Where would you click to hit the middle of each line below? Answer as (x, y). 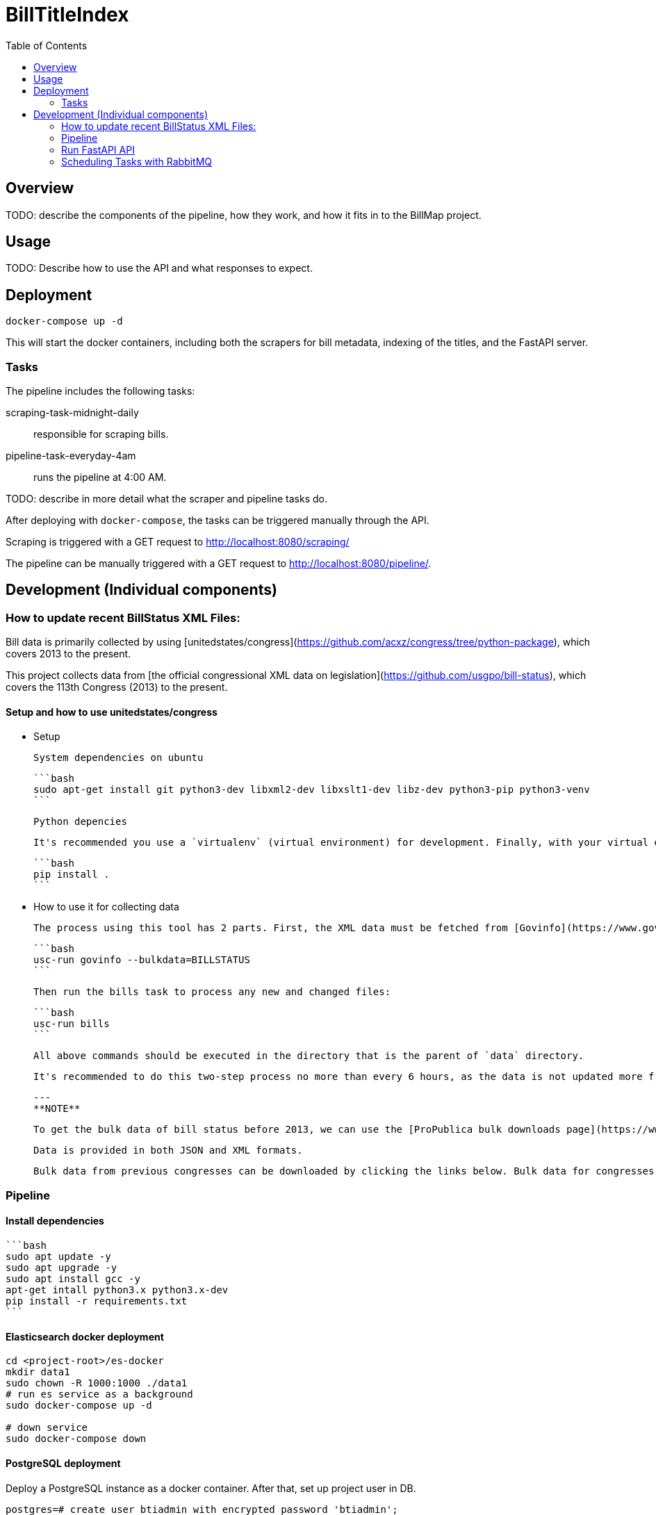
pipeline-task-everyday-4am (71, 456)
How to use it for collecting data (106, 907)
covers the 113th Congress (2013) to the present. (117, 687)
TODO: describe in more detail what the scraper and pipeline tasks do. (166, 499)
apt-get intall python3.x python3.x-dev (117, 1290)
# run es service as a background (99, 1394)
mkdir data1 (38, 1372)
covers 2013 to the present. (68, 654)
